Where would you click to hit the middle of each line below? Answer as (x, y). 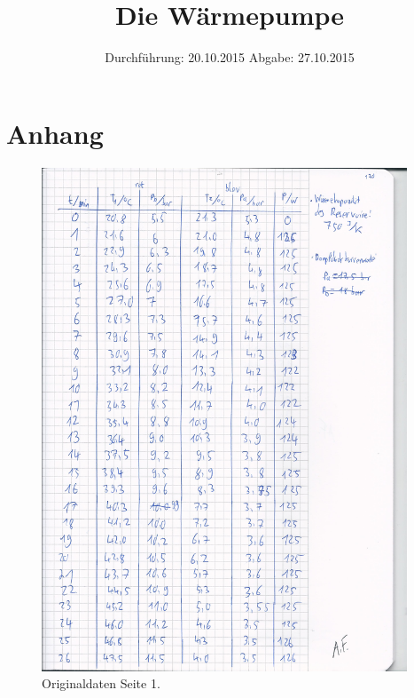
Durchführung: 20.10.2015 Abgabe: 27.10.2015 (230, 57)
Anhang (55, 133)
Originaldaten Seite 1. (101, 683)
